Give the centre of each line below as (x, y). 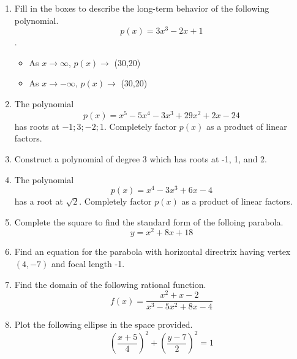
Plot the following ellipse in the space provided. (103, 324)
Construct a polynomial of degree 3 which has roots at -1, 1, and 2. (141, 158)
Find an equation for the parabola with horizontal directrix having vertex (152, 251)
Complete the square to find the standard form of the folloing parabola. (149, 221)
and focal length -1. (88, 264)
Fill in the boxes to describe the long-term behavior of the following (142, 8)
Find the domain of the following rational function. (110, 284)
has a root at (39, 201)
